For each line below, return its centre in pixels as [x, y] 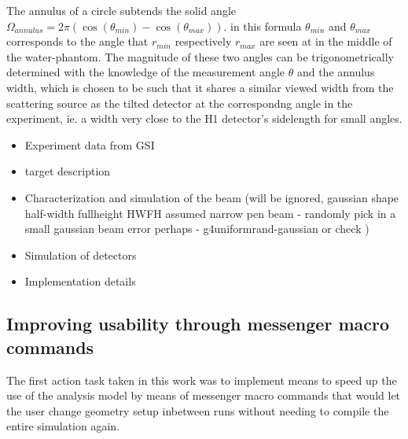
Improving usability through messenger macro [198, 324]
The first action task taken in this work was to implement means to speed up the [202, 380]
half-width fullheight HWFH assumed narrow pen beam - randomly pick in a [210, 213]
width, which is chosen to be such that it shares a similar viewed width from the [200, 87]
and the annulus [336, 72]
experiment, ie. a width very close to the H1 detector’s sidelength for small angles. [204, 118]
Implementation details [80, 281]
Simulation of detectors [81, 255]
